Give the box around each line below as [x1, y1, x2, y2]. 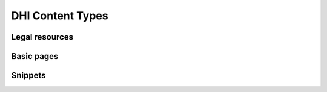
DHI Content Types [11, 9, 108, 22]
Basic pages [11, 51, 59, 61]
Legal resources [11, 32, 74, 42]
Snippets [11, 70, 46, 81]
